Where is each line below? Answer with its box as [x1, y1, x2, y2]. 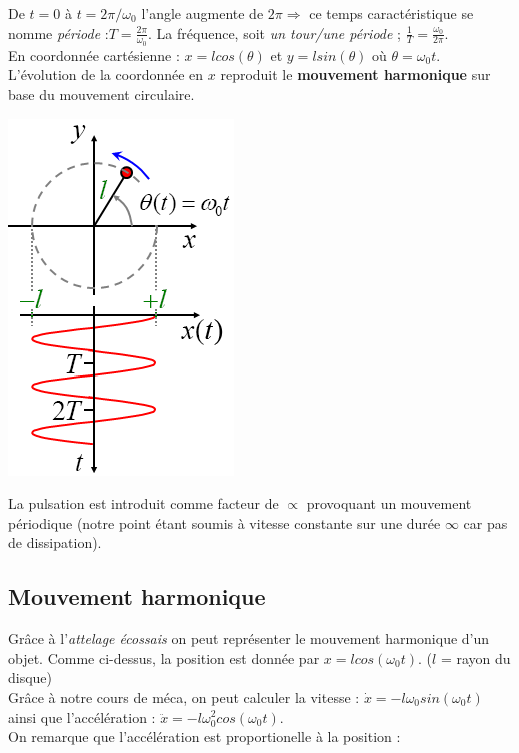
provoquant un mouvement [306, 493, 472, 514]
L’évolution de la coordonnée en [8, 64, 204, 85]
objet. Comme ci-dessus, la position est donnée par [8, 647, 320, 668]
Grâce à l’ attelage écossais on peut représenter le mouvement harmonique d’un [8, 628, 490, 649]
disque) [8, 667, 53, 688]
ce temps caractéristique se [309, 3, 474, 23]
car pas [463, 512, 508, 533]
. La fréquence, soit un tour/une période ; [148, 22, 401, 43]
